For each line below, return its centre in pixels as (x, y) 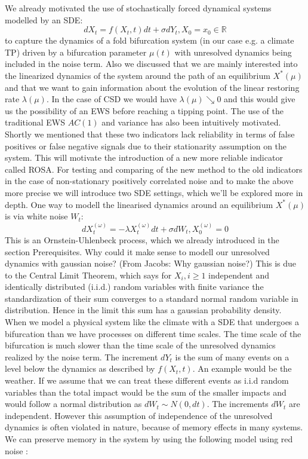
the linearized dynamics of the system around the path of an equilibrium (138, 75)
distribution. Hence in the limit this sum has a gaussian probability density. (143, 310)
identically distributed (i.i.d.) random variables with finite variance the (134, 287)
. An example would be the (242, 368)
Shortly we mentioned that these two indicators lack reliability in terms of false (150, 134)
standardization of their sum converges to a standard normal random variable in (152, 298)
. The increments (238, 404)
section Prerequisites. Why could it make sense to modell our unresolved (137, 251)
